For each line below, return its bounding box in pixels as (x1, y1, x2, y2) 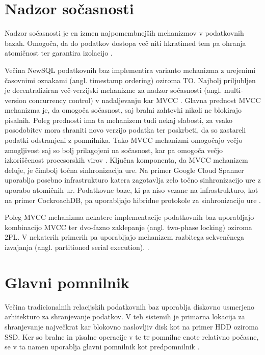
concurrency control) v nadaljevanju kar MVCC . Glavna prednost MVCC (29, 94, 261, 105)
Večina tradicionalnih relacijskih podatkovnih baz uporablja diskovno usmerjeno (5, 301, 255, 312)
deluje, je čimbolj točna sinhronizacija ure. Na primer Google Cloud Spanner (5, 164, 244, 175)
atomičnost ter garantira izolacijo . (5, 47, 113, 58)
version (5, 94, 26, 105)
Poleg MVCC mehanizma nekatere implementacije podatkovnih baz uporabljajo (5, 212, 254, 222)
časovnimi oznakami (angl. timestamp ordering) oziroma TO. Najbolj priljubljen (5, 74, 256, 85)
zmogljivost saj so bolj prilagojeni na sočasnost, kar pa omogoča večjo (5, 144, 223, 155)
